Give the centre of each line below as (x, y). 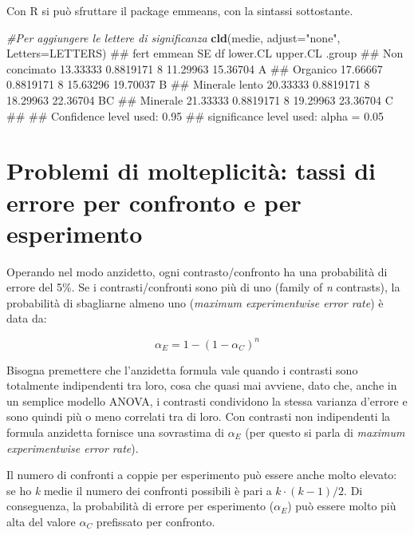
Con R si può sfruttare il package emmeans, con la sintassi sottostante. (180, 10)
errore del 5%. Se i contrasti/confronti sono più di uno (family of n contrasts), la (203, 287)
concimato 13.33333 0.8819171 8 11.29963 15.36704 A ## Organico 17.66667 (195, 68)
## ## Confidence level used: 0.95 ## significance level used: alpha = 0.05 (195, 115)
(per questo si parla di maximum (325, 432)
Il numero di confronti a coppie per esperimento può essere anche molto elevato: (202, 475)
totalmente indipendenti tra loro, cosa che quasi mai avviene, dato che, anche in (202, 385)
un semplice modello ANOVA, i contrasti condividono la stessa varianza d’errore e (207, 400)
